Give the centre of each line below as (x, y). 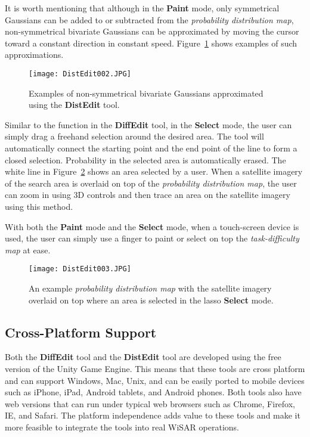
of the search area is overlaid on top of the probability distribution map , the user (151, 183)
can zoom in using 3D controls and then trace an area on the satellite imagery (148, 195)
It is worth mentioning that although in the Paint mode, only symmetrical (142, 8)
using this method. (39, 206)
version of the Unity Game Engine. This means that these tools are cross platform (155, 368)
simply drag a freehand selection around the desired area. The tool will (134, 136)
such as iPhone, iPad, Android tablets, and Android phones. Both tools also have (153, 392)
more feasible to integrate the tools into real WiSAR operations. (122, 427)
